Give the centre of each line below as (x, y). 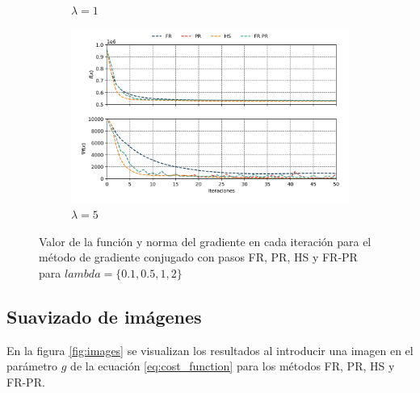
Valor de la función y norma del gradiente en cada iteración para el (205, 241)
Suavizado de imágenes (104, 316)
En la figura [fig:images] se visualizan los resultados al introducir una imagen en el (210, 350)
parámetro (32, 366)
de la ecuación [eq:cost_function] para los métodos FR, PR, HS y (233, 366)
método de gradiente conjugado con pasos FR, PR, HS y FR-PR (198, 257)
